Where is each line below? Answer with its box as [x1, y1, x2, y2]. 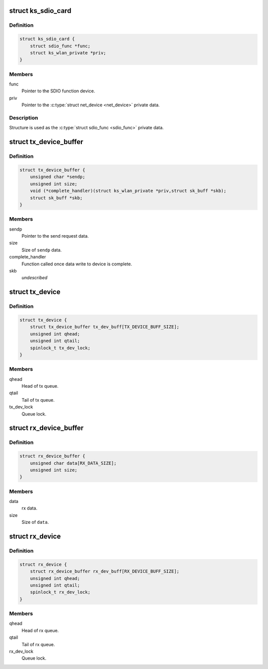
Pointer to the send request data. [21, 233, 89, 239]
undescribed [21, 275, 48, 281]
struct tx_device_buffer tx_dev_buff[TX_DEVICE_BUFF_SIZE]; [30, 324, 180, 330]
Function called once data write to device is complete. [21, 261, 133, 267]
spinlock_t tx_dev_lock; [30, 345, 91, 350]
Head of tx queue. [21, 383, 59, 389]
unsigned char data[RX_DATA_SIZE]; [30, 460, 117, 466]
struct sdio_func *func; [30, 43, 91, 49]
